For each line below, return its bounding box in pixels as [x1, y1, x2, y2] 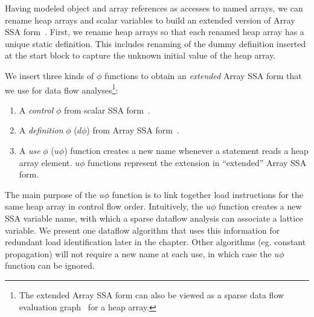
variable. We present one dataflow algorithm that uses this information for [5, 223, 280, 236]
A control [19, 103, 54, 116]
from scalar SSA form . [63, 103, 150, 116]
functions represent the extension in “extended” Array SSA [88, 156, 307, 168]
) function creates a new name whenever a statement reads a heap [64, 144, 309, 156]
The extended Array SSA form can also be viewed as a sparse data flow [19, 288, 284, 301]
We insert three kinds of [5, 69, 94, 82]
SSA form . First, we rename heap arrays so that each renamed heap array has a [5, 25, 304, 38]
